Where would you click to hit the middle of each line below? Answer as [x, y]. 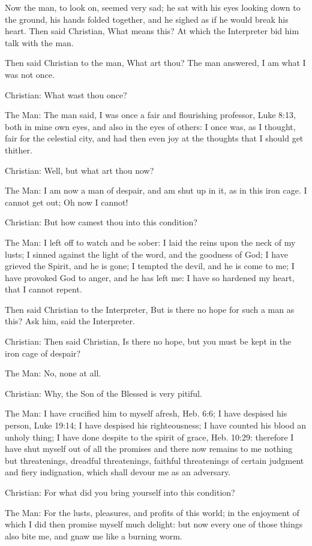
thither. [19, 150]
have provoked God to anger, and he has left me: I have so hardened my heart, [150, 277]
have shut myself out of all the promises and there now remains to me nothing [149, 449]
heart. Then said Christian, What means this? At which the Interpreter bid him [152, 31]
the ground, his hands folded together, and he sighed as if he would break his [147, 19]
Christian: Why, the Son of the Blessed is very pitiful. [103, 393]
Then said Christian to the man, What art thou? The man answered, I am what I [155, 63]
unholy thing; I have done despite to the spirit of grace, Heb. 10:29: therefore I [149, 437]
